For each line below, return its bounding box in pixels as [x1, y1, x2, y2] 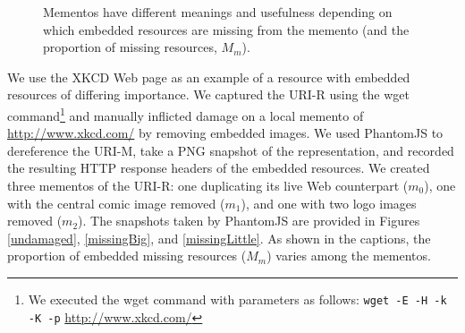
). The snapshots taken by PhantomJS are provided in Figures [78, 211, 420, 230]
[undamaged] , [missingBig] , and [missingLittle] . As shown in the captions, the [7, 228, 431, 247]
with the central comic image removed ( [7, 193, 225, 212]
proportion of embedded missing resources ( [7, 246, 247, 265]
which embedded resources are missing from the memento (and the [43, 20, 410, 38]
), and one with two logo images [241, 193, 417, 212]
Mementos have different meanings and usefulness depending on [43, 3, 393, 21]
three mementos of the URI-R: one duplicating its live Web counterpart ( [7, 176, 409, 194]
